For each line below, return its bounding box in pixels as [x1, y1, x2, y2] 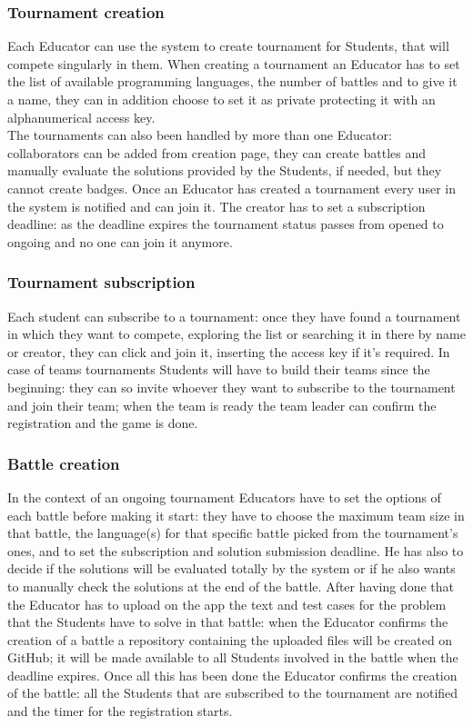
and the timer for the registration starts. [7, 701, 233, 721]
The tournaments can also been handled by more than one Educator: [7, 125, 392, 144]
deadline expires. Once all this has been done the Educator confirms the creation [7, 665, 458, 684]
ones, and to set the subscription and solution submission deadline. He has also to [7, 541, 464, 560]
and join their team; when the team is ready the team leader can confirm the [7, 395, 437, 414]
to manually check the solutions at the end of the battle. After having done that [7, 576, 454, 595]
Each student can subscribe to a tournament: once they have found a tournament [7, 306, 461, 325]
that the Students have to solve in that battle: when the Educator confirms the [7, 612, 448, 632]
